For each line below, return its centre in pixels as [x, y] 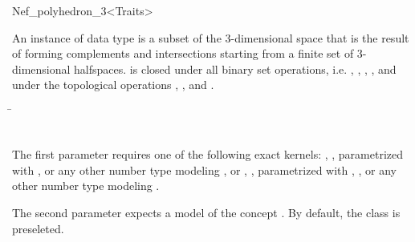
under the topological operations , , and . [113, 85]
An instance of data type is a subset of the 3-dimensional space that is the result [211, 37]
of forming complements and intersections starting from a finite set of [183, 53]
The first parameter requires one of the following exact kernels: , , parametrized [208, 154]
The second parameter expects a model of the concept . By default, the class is [206, 212]
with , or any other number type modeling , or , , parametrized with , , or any [205, 169]
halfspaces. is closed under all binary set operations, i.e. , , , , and [235, 69]
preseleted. [38, 228]
